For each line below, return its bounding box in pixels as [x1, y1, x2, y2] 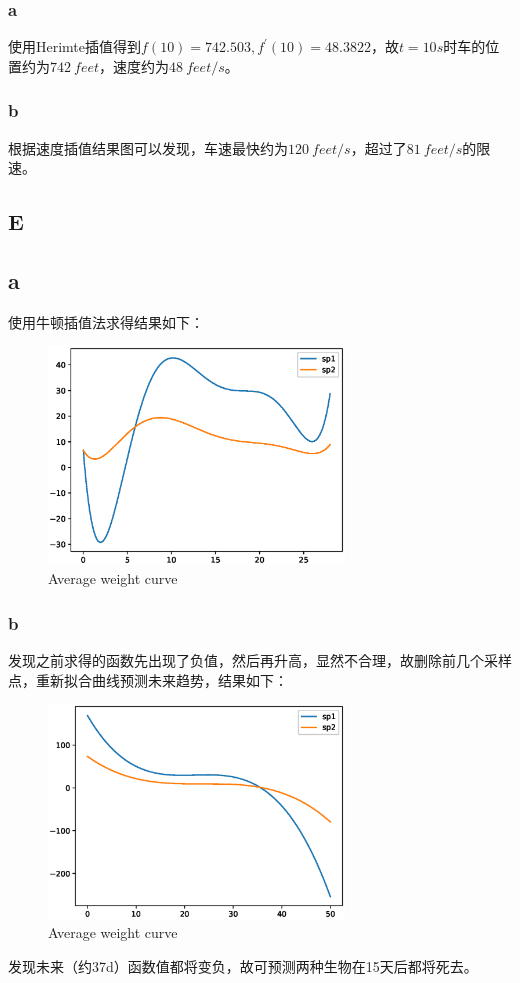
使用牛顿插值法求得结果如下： [8, 311, 204, 332]
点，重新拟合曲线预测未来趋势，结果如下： [8, 669, 288, 690]
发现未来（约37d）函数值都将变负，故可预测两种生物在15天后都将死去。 [8, 955, 478, 976]
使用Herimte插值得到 [8, 36, 142, 57]
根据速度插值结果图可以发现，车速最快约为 [8, 137, 288, 158]
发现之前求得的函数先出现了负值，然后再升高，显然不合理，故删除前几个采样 [8, 650, 512, 671]
